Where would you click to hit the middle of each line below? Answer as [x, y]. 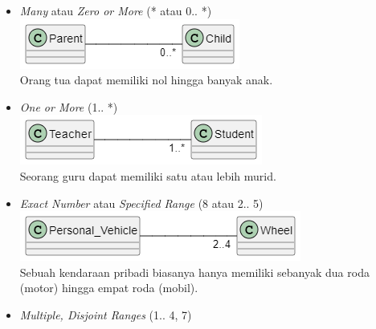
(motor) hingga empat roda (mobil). [109, 288]
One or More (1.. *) [69, 106]
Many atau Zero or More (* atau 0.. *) [116, 10]
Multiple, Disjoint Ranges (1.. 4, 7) [106, 314]
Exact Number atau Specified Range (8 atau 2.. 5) [141, 203]
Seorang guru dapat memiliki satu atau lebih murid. [148, 175]
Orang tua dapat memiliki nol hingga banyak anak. [146, 80]
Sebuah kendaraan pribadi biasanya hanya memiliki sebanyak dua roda [194, 272]
